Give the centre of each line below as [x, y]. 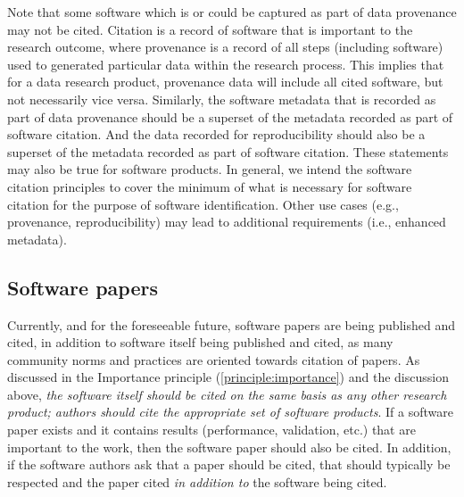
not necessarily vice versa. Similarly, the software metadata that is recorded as [222, 99]
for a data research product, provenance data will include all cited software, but [225, 82]
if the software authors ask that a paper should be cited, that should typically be [229, 464]
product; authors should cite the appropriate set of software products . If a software [230, 412]
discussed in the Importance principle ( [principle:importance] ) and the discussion [228, 377]
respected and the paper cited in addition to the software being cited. [197, 481]
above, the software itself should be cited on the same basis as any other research [227, 394]
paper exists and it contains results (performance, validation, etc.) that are [211, 430]
